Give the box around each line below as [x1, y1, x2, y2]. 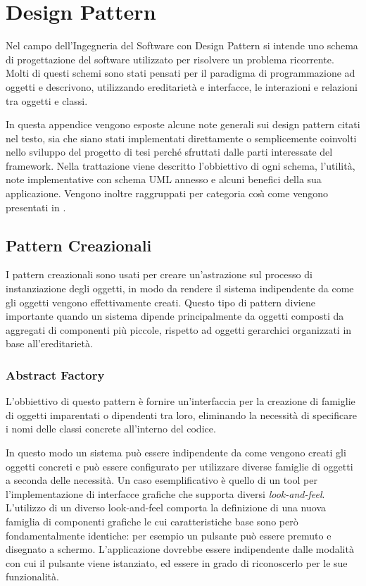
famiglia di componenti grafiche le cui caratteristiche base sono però [6, 513, 298, 528]
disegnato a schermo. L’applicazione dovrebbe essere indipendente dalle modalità [6, 542, 354, 556]
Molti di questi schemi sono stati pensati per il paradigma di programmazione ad [6, 66, 355, 80]
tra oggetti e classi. [6, 93, 88, 108]
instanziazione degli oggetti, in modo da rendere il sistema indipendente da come [6, 281, 354, 296]
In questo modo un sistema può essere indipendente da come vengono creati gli [6, 445, 346, 460]
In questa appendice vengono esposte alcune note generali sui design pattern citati [6, 117, 360, 132]
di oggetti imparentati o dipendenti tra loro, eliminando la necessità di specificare [6, 407, 357, 422]
